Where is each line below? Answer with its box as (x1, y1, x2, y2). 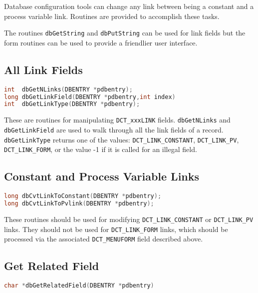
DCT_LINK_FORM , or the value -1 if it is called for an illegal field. (4, 144, 197, 154)
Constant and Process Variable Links (4, 168, 200, 184)
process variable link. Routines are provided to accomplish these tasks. (4, 10, 220, 21)
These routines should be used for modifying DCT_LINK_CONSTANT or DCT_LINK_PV (4, 213, 254, 224)
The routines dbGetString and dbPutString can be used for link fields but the (4, 27, 246, 38)
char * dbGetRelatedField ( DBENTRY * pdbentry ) (4, 282, 154, 289)
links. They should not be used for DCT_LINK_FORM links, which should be (4, 223, 228, 234)
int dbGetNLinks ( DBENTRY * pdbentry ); (4, 85, 133, 93)
